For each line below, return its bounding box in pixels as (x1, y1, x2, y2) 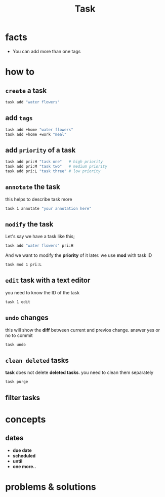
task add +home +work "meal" (5, 132, 67, 137)
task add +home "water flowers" (5, 127, 73, 132)
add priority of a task (5, 145, 76, 155)
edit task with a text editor (5, 276, 91, 285)
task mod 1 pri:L (5, 262, 42, 267)
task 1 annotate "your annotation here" (5, 206, 92, 211)
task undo (5, 342, 26, 347)
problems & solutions (5, 481, 96, 492)
